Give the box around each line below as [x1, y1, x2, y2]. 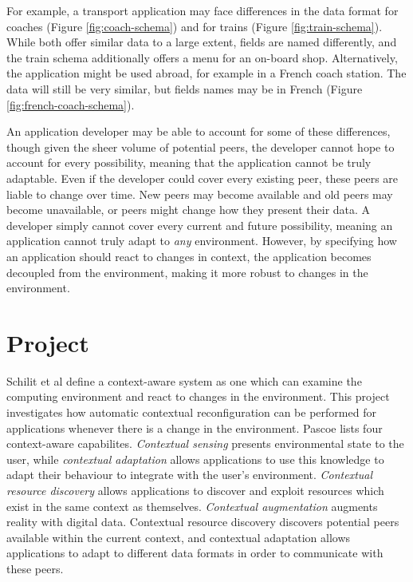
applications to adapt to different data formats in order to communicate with [6, 544, 383, 561]
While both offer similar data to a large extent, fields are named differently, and [6, 34, 397, 50]
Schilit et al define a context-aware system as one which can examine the [6, 372, 362, 389]
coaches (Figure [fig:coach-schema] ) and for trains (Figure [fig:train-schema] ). [6, 18, 383, 34]
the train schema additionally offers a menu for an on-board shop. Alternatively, [6, 49, 398, 65]
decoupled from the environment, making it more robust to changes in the [6, 263, 368, 280]
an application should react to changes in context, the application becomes [6, 247, 372, 264]
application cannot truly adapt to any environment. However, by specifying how [6, 232, 397, 249]
